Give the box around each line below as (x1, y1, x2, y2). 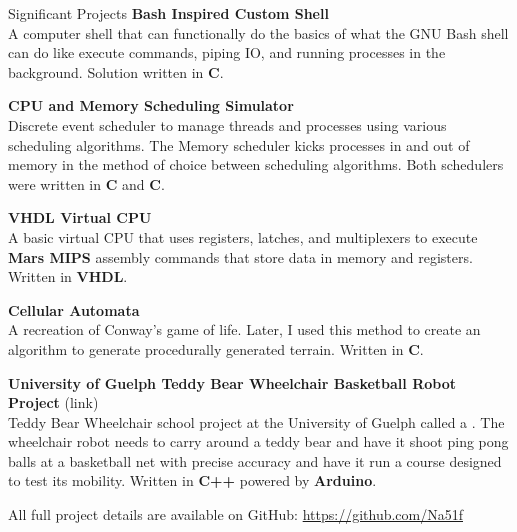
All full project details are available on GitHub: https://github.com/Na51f (8, 504, 463, 525)
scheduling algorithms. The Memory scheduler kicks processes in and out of (8, 134, 470, 155)
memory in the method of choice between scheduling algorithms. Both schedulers (8, 154, 504, 175)
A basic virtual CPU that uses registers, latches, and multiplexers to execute (8, 226, 478, 247)
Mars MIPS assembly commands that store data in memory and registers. (8, 246, 473, 267)
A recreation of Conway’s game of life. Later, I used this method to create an (8, 319, 481, 340)
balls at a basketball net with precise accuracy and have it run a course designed (8, 450, 502, 471)
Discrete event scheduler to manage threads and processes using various (8, 114, 447, 135)
